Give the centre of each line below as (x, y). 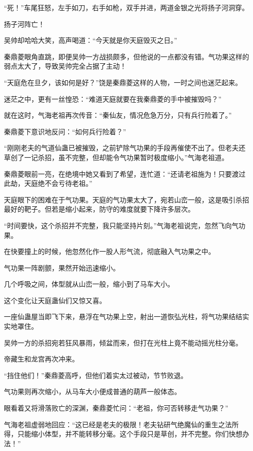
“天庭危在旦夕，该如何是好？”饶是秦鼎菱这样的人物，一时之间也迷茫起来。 (123, 82)
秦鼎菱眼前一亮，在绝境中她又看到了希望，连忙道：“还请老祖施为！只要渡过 (125, 173)
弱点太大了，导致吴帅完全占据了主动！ (65, 66)
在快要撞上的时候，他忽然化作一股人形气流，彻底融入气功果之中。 (109, 251)
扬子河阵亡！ (24, 24)
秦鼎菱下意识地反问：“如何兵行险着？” (65, 131)
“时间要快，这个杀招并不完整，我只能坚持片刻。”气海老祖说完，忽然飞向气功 (125, 225)
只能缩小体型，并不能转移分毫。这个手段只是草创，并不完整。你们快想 (130, 434)
